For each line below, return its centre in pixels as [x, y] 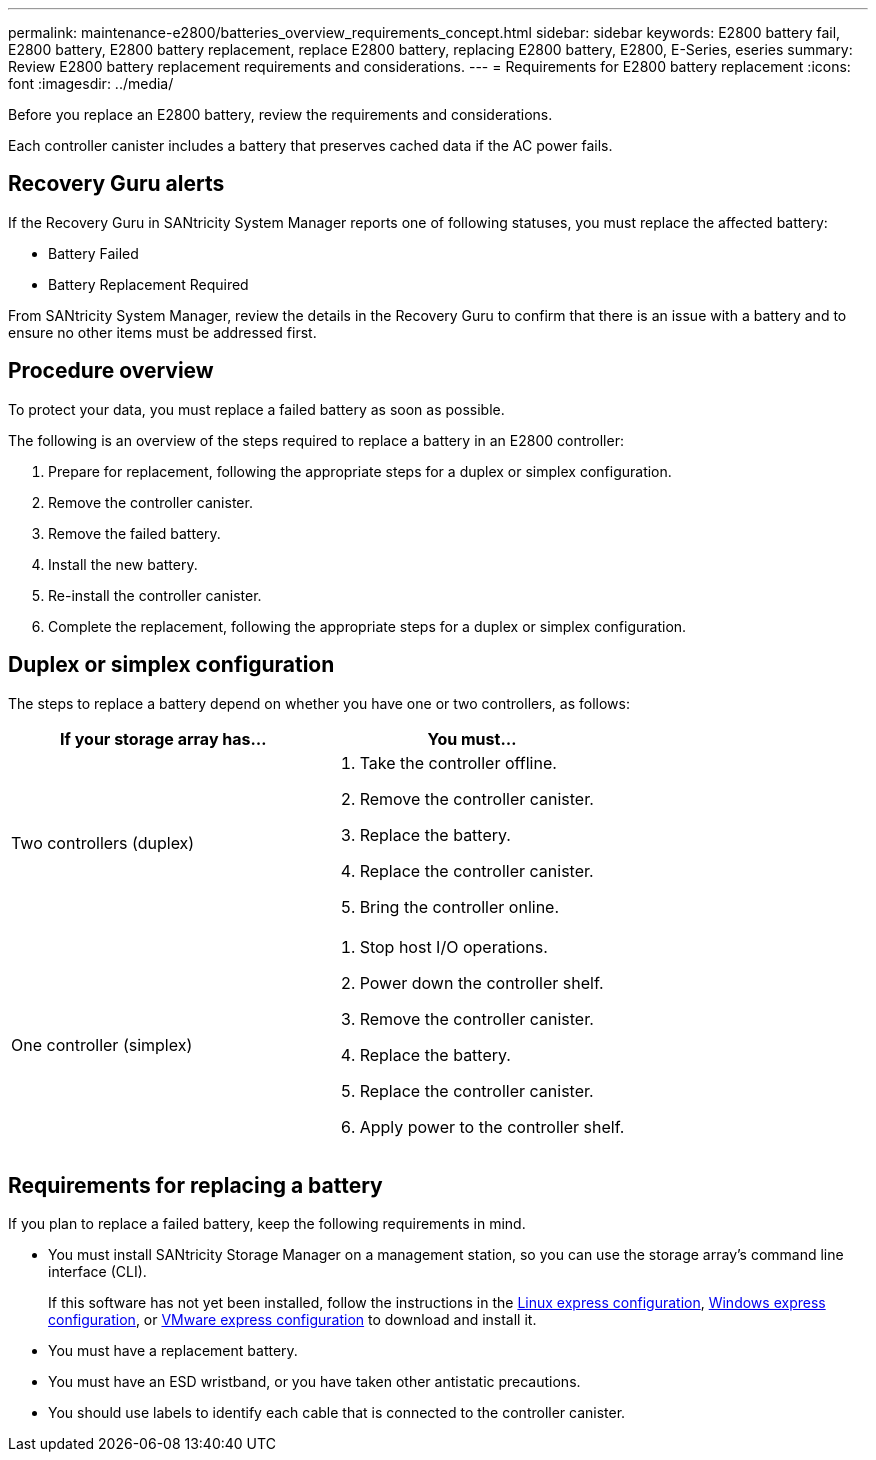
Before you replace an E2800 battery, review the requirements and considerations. [280, 114]
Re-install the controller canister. [155, 595]
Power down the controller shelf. [481, 982]
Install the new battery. [123, 564]
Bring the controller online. [459, 906]
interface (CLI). [97, 1272]
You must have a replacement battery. [173, 1351]
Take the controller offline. [458, 762]
